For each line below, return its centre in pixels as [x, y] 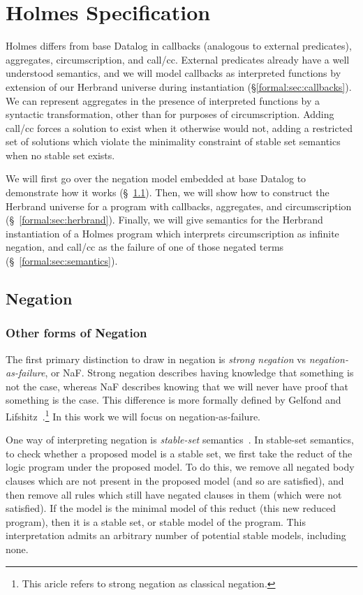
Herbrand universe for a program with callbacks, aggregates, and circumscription [179, 206]
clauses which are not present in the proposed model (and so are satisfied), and [175, 481]
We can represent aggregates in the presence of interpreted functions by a [163, 100]
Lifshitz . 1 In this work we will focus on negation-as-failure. [133, 415]
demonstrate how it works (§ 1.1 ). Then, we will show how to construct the [168, 192]
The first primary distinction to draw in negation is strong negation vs [156, 359]
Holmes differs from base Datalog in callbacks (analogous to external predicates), [179, 46]
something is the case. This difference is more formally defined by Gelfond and [173, 400]
